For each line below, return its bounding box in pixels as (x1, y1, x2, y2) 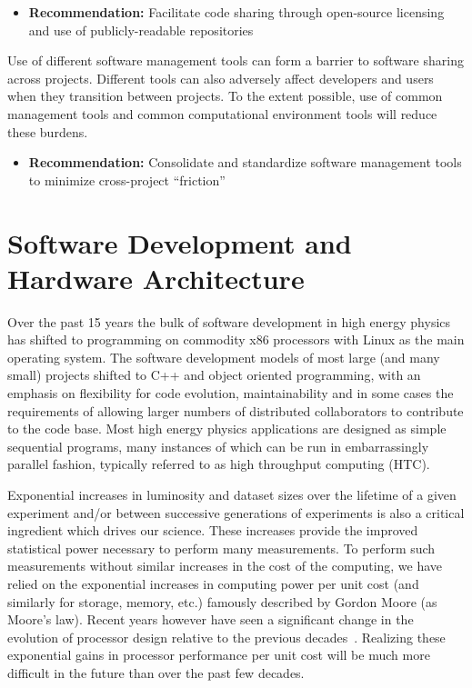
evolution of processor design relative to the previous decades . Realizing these (7, 627, 446, 646)
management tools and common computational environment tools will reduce (7, 104, 437, 123)
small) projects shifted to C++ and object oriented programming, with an (7, 365, 421, 384)
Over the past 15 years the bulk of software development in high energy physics (7, 312, 451, 331)
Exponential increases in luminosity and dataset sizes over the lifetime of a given (7, 485, 457, 504)
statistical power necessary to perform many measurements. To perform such (7, 538, 436, 557)
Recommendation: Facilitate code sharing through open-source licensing (28, 3, 445, 21)
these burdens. (7, 122, 88, 141)
